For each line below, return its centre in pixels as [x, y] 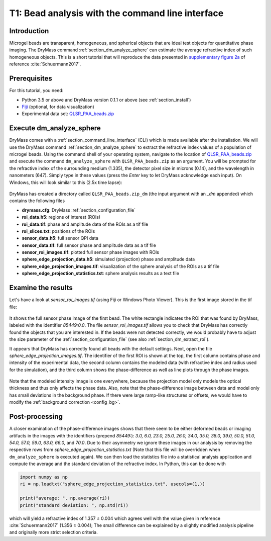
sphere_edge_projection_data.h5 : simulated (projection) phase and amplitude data [108, 259]
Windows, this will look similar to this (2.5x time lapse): [66, 182]
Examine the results [41, 288]
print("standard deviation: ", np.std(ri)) [74, 505]
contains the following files [37, 201]
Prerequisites [31, 79]
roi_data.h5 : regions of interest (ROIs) [61, 217]
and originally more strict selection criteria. [53, 532]
